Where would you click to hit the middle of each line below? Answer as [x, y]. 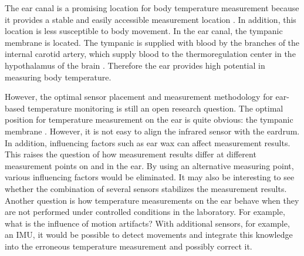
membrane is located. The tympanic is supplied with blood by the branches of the [152, 42]
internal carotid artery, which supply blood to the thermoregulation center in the [150, 54]
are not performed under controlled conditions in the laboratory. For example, [145, 212]
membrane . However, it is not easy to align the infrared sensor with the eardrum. [152, 131]
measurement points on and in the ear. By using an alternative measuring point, [149, 165]
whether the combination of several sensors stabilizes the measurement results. [146, 188]
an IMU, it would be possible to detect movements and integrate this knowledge [149, 235]
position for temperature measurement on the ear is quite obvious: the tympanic [149, 119]
